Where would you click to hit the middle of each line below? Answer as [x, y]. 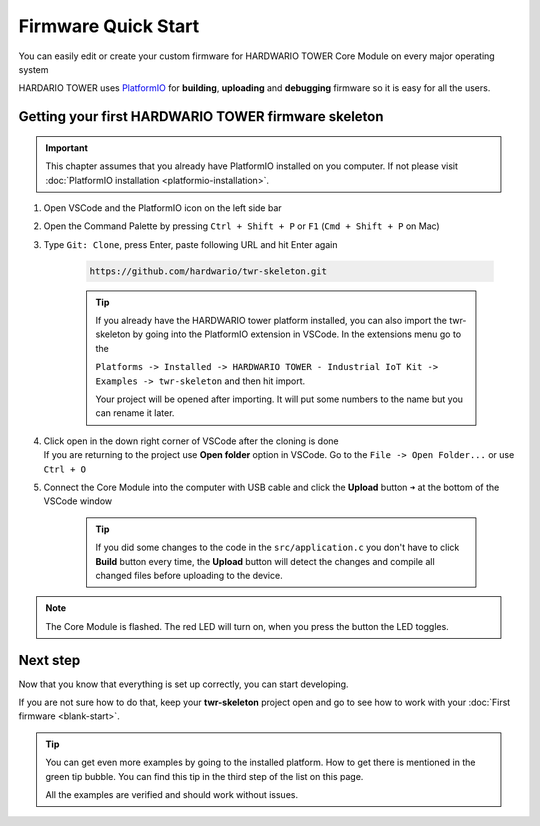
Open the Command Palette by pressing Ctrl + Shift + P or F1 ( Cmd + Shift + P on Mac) [241, 226]
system [33, 69]
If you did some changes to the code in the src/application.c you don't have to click [277, 547]
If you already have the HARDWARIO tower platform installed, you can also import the [271, 321]
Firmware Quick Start [109, 26]
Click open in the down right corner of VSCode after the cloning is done [191, 441]
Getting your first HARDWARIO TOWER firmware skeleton [201, 116]
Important [67, 147]
